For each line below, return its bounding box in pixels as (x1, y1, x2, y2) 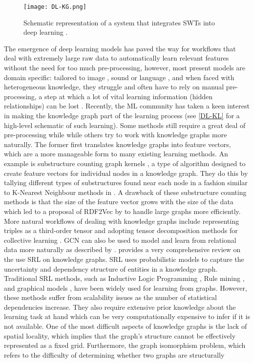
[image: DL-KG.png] (23, 3, 86, 10)
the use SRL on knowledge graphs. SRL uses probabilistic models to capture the (4, 254, 244, 264)
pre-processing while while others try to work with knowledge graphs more (4, 129, 227, 140)
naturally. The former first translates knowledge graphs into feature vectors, (4, 139, 231, 149)
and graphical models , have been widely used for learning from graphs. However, (4, 282, 247, 293)
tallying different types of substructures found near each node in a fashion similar (4, 177, 248, 188)
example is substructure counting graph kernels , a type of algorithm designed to (4, 158, 246, 168)
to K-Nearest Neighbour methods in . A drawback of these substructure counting (4, 187, 247, 197)
